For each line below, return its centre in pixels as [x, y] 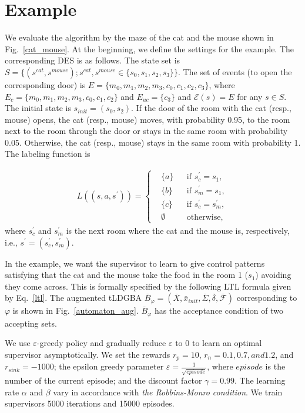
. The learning [260, 380]
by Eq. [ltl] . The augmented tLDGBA [73, 298]
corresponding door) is [45, 84]
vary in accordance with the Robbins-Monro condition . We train [168, 392]
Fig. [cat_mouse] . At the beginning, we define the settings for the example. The [150, 48]
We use [18, 343]
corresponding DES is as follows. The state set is [93, 60]
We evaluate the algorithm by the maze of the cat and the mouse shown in [139, 37]
